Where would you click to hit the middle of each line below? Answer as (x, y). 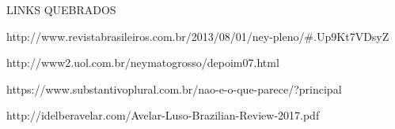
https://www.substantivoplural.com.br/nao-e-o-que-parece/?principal (174, 88)
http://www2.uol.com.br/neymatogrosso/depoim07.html (143, 63)
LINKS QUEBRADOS (61, 9)
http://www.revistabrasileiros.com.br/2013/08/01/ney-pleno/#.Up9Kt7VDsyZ (198, 36)
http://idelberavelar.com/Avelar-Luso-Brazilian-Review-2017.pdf (163, 115)
